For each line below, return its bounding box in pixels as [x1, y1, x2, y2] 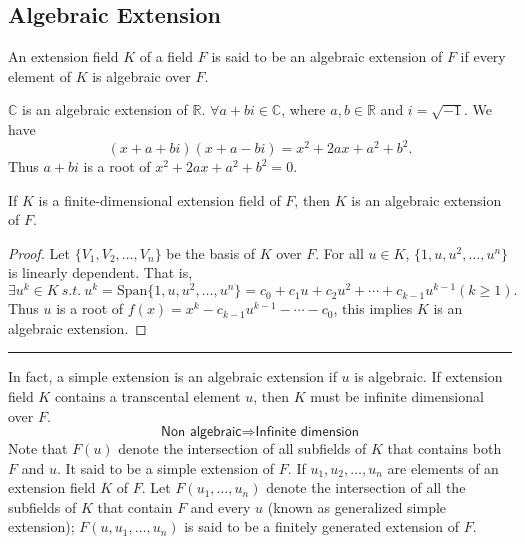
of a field [139, 46, 194, 67]
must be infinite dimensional [310, 385, 484, 406]
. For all [315, 242, 364, 263]
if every [460, 46, 506, 67]
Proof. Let [8, 242, 70, 263]
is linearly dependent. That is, [8, 262, 193, 283]
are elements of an [387, 457, 499, 478]
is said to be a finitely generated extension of [184, 516, 460, 537]
